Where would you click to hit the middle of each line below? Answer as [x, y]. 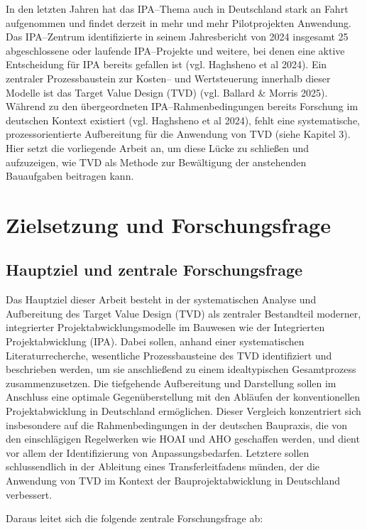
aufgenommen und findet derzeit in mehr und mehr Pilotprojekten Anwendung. [179, 22]
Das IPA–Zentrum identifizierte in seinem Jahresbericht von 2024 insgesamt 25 [177, 37]
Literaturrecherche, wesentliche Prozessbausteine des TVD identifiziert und [169, 355]
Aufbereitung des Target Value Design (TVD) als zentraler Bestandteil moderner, [183, 313]
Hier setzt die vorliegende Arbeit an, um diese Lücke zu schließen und [158, 147]
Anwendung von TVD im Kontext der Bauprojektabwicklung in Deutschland [173, 481]
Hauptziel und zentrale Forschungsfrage [154, 270]
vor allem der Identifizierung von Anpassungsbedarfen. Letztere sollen [158, 452]
